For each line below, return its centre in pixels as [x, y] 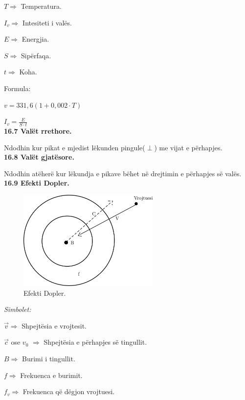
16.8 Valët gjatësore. [39, 157]
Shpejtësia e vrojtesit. [54, 325]
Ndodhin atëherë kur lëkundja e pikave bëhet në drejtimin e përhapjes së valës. [123, 173]
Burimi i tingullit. [49, 358]
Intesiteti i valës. [47, 22]
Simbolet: [18, 309]
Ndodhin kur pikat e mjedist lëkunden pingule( [75, 147]
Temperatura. [41, 6]
